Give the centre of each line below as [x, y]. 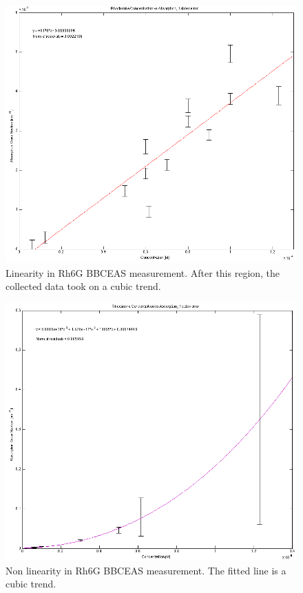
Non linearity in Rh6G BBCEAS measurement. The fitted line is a [146, 570]
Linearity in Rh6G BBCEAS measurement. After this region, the [143, 272]
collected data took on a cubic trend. [83, 286]
